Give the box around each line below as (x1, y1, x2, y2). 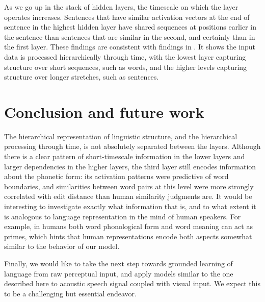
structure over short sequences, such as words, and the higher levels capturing (4, 61, 247, 72)
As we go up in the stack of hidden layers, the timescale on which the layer (4, 2, 238, 12)
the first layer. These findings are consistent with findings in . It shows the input (4, 41, 256, 52)
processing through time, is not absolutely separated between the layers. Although (4, 141, 261, 152)
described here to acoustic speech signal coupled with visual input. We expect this (4, 278, 260, 289)
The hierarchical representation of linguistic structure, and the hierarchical (4, 131, 237, 141)
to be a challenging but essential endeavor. (4, 288, 137, 298)
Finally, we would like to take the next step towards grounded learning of (4, 258, 233, 268)
